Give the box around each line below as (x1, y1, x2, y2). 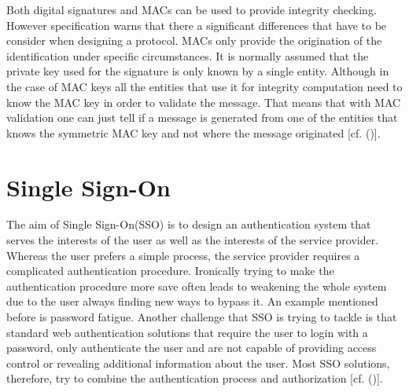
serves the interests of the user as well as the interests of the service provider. (6, 232, 379, 248)
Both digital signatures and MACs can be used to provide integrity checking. (6, 2, 377, 17)
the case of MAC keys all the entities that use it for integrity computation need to (6, 78, 403, 94)
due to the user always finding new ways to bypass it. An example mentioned (6, 293, 378, 310)
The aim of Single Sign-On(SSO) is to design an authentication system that (6, 216, 371, 233)
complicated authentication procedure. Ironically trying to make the (6, 262, 334, 279)
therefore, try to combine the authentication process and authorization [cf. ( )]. (6, 370, 383, 387)
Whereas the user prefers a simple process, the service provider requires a (6, 247, 360, 263)
